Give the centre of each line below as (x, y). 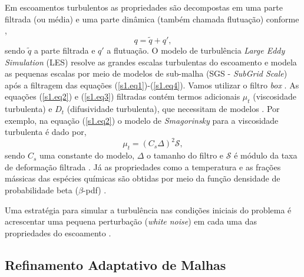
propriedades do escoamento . (58, 233)
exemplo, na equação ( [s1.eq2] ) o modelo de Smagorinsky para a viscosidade (142, 120)
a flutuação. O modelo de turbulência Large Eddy (196, 50)
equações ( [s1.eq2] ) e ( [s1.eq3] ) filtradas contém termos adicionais (123, 96)
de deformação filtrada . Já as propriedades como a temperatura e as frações (143, 166)
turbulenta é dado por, (46, 132)
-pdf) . (95, 190)
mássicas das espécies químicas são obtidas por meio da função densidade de (143, 178)
